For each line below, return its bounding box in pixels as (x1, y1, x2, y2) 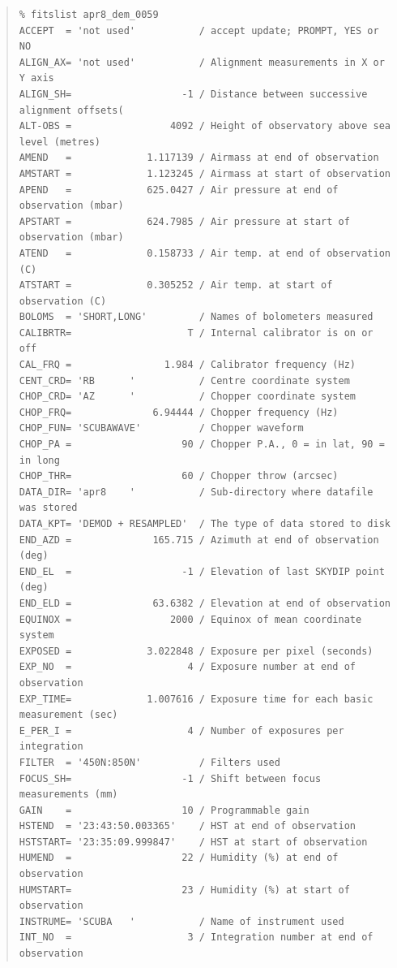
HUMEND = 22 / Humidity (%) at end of (19, 852, 339, 864)
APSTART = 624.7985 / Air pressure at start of (19, 215, 350, 227)
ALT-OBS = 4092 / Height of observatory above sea (19, 120, 391, 132)
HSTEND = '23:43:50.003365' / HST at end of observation (19, 820, 356, 832)
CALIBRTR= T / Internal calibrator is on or (19, 326, 374, 339)
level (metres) (19, 136, 101, 148)
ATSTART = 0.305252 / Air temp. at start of (19, 279, 333, 292)
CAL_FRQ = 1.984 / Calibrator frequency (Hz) (19, 359, 356, 371)
